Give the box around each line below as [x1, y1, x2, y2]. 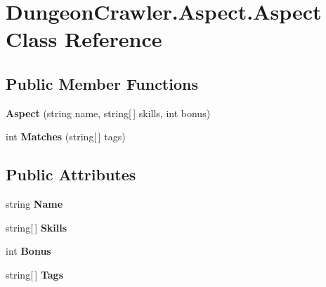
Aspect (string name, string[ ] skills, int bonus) [6, 105, 211, 120]
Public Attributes [6, 163, 136, 185]
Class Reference [6, 25, 162, 53]
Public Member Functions [6, 72, 198, 94]
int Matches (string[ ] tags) [6, 129, 126, 144]
